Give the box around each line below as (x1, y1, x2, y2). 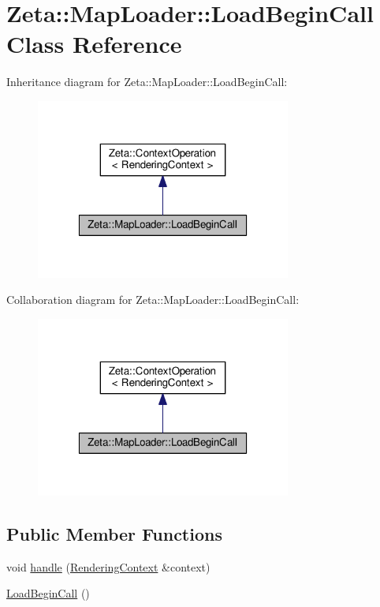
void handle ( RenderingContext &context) (6, 558, 210, 575)
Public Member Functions (6, 521, 222, 545)
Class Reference (6, 28, 182, 60)
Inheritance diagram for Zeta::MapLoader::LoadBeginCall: (6, 73, 288, 90)
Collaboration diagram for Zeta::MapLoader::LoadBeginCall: (6, 291, 300, 308)
